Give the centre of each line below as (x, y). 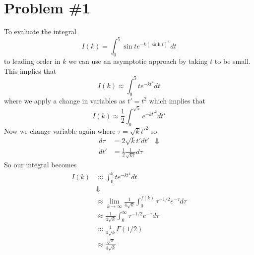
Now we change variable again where (60, 130)
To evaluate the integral (40, 31)
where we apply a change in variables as (65, 100)
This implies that (30, 71)
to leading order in (32, 61)
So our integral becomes (40, 165)
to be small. (232, 61)
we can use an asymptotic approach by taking (138, 61)
